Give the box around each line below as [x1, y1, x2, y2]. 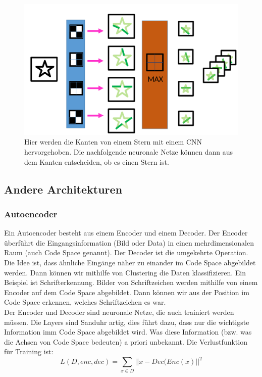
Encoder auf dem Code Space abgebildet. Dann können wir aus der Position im [4, 287, 249, 297]
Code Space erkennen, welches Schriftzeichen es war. [4, 297, 166, 307]
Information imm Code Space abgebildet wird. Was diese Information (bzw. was [4, 326, 252, 337]
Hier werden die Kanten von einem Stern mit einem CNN [24, 136, 202, 147]
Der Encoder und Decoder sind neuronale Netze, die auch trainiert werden [4, 306, 234, 317]
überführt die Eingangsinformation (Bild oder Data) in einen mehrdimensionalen [4, 237, 254, 248]
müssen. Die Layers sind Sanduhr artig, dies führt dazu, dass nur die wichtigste [4, 316, 249, 327]
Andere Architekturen [4, 181, 123, 197]
